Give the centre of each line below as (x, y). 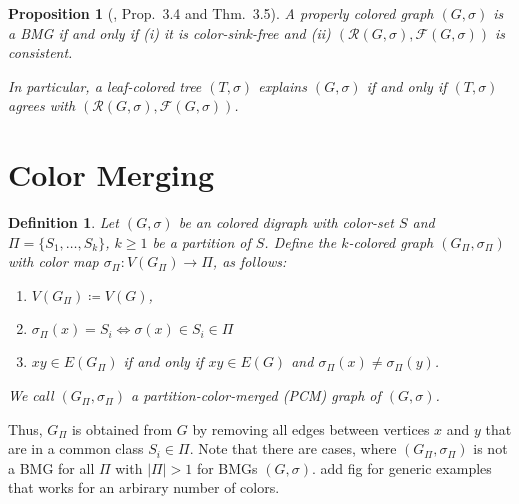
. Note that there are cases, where (293, 448)
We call (31, 395)
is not (490, 448)
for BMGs (227, 467)
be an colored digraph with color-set (286, 222)
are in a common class (76, 448)
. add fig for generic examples (401, 467)
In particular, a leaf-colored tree (105, 85)
